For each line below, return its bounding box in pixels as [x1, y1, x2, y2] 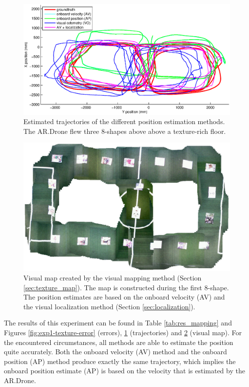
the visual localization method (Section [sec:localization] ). [23, 301, 195, 311]
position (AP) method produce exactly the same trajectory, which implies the [4, 356, 236, 366]
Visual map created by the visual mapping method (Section [23, 273, 202, 283]
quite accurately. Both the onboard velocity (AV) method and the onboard [4, 346, 227, 357]
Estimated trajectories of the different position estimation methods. [23, 116, 225, 127]
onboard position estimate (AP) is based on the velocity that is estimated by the [4, 365, 245, 376]
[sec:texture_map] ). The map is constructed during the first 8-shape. [23, 282, 229, 292]
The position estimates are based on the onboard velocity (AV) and [23, 292, 225, 302]
